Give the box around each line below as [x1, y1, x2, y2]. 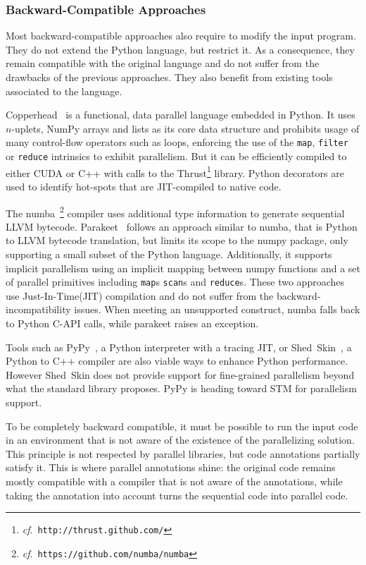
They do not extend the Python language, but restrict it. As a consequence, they [6, 42, 355, 56]
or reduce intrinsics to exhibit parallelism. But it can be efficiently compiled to [6, 149, 347, 164]
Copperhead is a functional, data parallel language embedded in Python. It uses [6, 107, 355, 122]
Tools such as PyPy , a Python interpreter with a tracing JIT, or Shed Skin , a [6, 339, 352, 354]
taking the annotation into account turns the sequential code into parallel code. [6, 487, 348, 502]
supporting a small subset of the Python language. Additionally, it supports [6, 246, 332, 261]
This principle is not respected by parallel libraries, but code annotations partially [6, 446, 360, 461]
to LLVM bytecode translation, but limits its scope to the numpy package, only [6, 233, 348, 248]
